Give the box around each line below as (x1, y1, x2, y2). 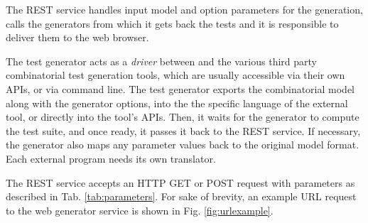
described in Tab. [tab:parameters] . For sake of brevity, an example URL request (6, 189, 357, 204)
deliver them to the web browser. (6, 30, 149, 45)
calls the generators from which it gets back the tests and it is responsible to (6, 16, 339, 31)
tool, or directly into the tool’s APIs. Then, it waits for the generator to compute (6, 109, 359, 124)
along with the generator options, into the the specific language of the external (6, 95, 348, 110)
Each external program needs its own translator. (6, 151, 216, 165)
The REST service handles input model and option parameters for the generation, (6, 2, 363, 16)
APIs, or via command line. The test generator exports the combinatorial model (6, 81, 355, 96)
